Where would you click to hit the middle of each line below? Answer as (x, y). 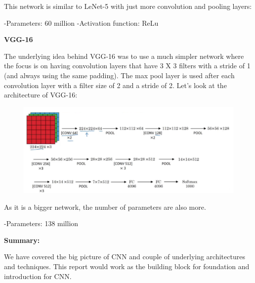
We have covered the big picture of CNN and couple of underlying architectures (125, 257)
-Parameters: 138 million (41, 223)
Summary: (22, 240)
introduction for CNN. (38, 276)
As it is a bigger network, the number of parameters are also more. (105, 207)
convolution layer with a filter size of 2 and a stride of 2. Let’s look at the (115, 85)
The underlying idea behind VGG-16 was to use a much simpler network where (124, 56)
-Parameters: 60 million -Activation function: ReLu (81, 23)
